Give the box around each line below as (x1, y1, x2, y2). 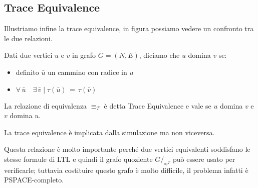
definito (16, 66, 39, 77)
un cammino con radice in (48, 66, 127, 77)
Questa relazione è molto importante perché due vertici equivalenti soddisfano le (4, 144, 250, 154)
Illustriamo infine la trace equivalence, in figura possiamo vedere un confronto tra (4, 23, 254, 34)
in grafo (72, 50, 96, 60)
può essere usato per (172, 153, 235, 164)
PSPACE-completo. (4, 174, 64, 185)
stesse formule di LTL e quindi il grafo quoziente (4, 153, 153, 164)
